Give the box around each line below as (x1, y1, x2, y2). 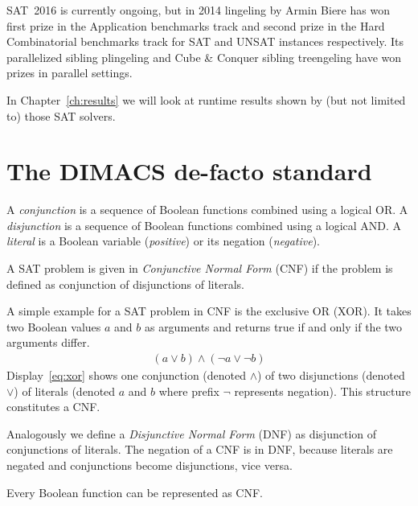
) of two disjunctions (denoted (257, 367, 405, 384)
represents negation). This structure (234, 382, 411, 399)
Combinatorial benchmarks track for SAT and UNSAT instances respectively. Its (6, 33, 404, 50)
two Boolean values (6, 318, 101, 335)
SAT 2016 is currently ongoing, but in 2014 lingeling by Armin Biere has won (6, 2, 390, 18)
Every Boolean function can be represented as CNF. (6, 483, 263, 500)
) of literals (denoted (14, 382, 116, 399)
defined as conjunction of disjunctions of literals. (6, 275, 244, 292)
